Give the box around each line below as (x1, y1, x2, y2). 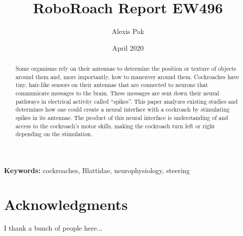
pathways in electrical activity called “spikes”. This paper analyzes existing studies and (15, 97, 238, 105)
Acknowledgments (4, 194, 128, 214)
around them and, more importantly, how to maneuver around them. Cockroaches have (15, 72, 239, 81)
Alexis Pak (112, 26, 144, 36)
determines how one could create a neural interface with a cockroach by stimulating (15, 105, 230, 114)
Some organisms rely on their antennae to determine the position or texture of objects (15, 64, 236, 73)
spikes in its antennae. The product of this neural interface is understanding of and (15, 114, 228, 122)
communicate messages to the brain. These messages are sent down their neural (15, 89, 219, 97)
